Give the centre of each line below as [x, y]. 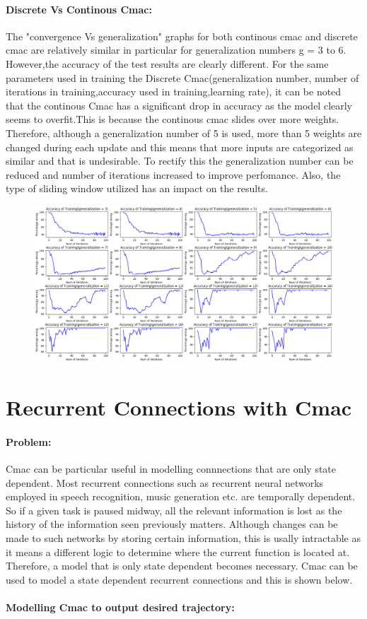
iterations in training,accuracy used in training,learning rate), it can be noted [174, 92]
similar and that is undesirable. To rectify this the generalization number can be [180, 161]
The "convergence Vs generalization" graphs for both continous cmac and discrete [182, 36]
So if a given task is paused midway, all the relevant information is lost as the [174, 510]
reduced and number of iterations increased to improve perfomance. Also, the [173, 174]
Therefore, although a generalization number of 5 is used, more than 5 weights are [184, 132]
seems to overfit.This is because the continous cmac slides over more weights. [173, 119]
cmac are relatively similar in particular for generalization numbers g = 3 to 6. [176, 50]
